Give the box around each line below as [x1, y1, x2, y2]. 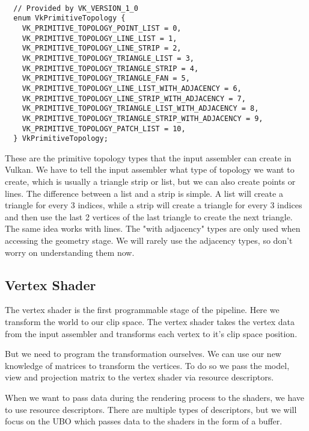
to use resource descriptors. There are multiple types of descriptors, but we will [5, 403, 297, 415]
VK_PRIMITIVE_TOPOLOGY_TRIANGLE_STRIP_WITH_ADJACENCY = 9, [22, 114, 263, 123]
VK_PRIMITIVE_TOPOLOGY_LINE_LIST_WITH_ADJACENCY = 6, [22, 84, 242, 93]
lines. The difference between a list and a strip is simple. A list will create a [5, 187, 283, 199]
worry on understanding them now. [5, 246, 135, 258]
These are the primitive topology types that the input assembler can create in [5, 151, 292, 164]
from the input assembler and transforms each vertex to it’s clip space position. [5, 327, 298, 340]
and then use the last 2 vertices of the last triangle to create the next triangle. [5, 210, 293, 223]
